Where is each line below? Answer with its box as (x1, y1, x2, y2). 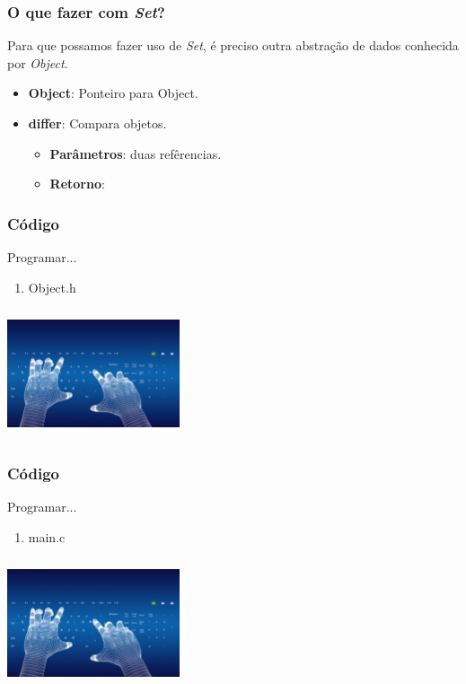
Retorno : (49, 174, 105, 193)
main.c (28, 527, 66, 546)
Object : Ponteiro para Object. (28, 83, 198, 102)
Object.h (28, 277, 76, 296)
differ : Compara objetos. (28, 114, 167, 132)
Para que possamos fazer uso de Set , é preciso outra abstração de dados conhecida (7, 36, 459, 55)
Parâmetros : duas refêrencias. (49, 144, 222, 162)
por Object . (7, 53, 68, 72)
